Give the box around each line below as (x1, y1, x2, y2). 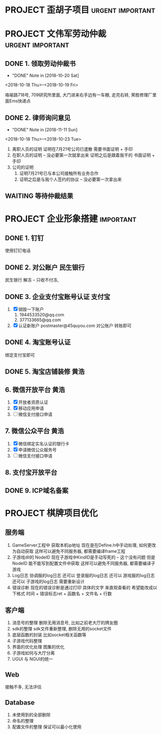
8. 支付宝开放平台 (5, 469, 57, 477)
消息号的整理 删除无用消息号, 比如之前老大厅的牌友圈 (12, 620, 118, 625)
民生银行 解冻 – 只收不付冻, (5, 277, 59, 283)
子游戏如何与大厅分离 (12, 650, 55, 656)
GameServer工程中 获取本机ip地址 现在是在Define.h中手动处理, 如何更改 (12, 542, 156, 548)
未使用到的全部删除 (12, 712, 51, 718)
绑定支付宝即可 (5, 352, 35, 358)
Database (5, 698, 35, 706)
